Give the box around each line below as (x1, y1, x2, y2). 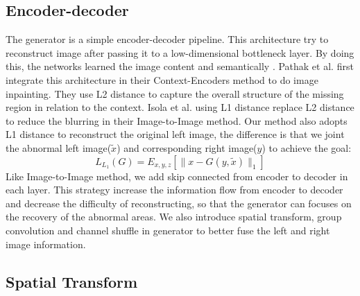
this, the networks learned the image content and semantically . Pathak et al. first (6, 59, 354, 73)
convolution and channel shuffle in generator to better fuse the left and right (6, 223, 330, 237)
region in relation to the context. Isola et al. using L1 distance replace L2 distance (6, 100, 354, 114)
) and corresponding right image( (117, 140, 257, 155)
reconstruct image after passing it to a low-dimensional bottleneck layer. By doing (6, 45, 354, 60)
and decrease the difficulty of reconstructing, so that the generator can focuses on (6, 195, 352, 210)
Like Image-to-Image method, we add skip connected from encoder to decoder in (6, 168, 348, 183)
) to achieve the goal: (262, 140, 352, 155)
